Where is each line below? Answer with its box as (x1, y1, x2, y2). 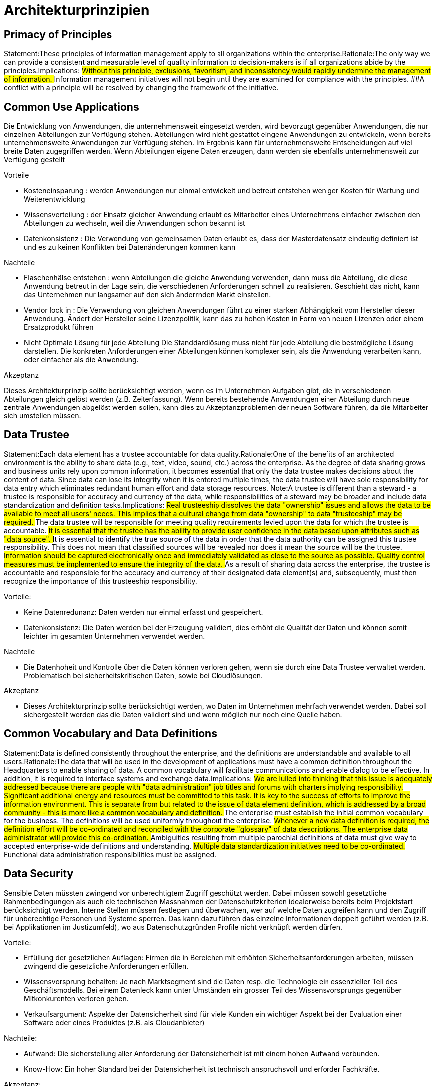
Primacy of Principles (4, 28, 112, 41)
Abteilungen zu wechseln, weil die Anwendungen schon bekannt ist (24, 219, 245, 228)
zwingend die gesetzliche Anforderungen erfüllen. (24, 961, 189, 970)
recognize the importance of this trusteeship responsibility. (4, 576, 197, 585)
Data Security (4, 867, 74, 880)
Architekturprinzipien (4, 2, 150, 19)
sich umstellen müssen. (4, 411, 81, 420)
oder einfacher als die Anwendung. (24, 355, 139, 364)
